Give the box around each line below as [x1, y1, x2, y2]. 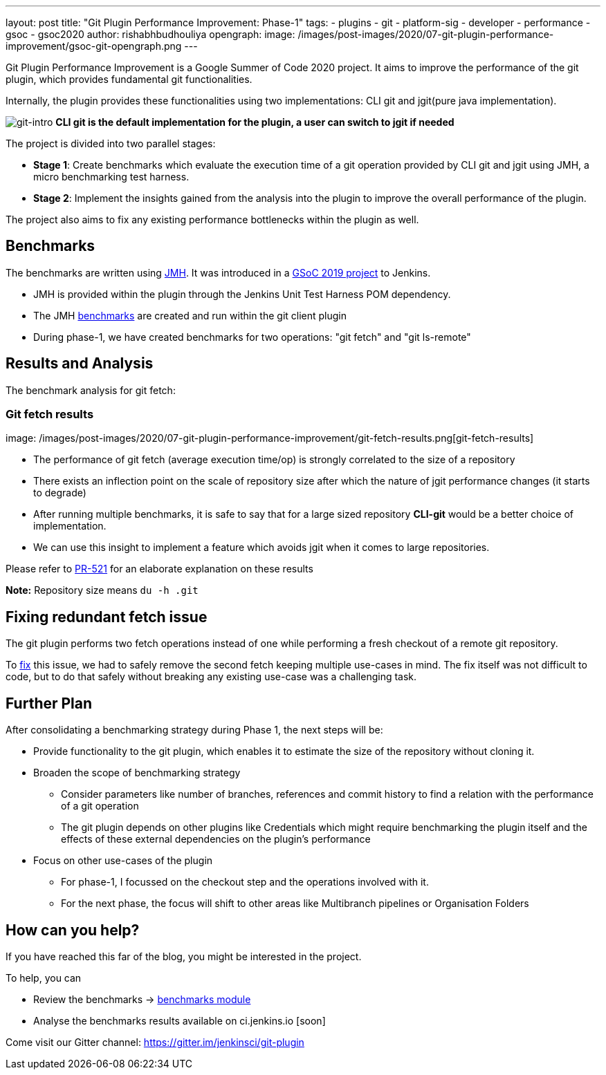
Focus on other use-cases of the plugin [33, 854, 213, 867]
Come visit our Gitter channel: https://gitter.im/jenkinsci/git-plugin [6, 1036, 304, 1048]
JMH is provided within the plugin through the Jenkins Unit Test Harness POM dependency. [33, 288, 451, 300]
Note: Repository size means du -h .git [6, 584, 199, 597]
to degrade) [33, 487, 86, 499]
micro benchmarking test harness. [33, 171, 190, 183]
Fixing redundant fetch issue [6, 608, 208, 626]
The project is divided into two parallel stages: [6, 138, 216, 149]
